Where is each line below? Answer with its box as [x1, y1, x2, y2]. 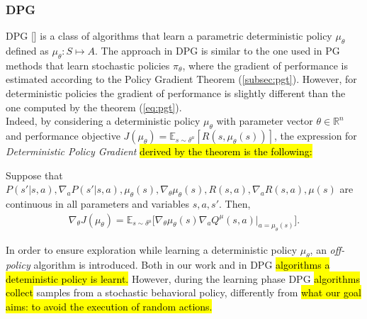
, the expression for [273, 128, 357, 142]
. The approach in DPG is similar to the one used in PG [95, 43, 340, 58]
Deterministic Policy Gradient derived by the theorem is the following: [6, 143, 312, 158]
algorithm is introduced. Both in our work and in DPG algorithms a [33, 257, 330, 272]
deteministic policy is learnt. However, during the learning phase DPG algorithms [6, 271, 360, 286]
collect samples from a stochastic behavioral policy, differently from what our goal [6, 285, 361, 300]
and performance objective [6, 128, 120, 142]
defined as [6, 43, 49, 58]
